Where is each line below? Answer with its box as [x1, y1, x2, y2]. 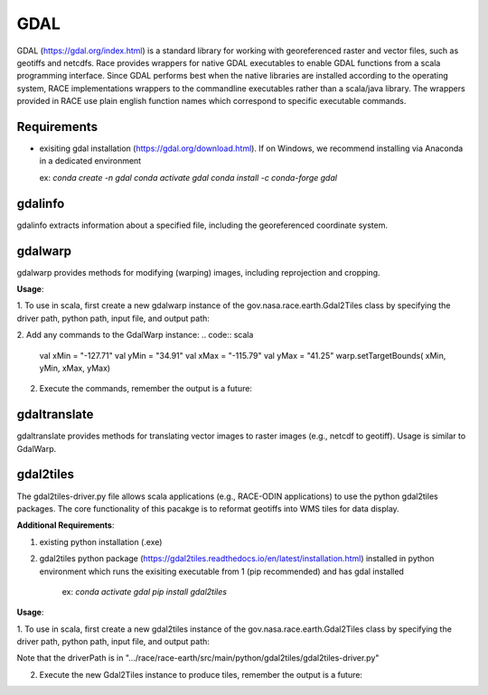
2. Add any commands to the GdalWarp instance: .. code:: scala [16, 330, 254, 341]
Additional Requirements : [16, 520, 115, 531]
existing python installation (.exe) [39, 536, 163, 547]
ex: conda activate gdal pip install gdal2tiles [61, 586, 228, 596]
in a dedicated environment [39, 155, 142, 166]
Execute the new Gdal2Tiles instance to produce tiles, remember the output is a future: [39, 669, 363, 680]
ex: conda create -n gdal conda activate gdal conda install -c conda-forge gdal [39, 172, 338, 183]
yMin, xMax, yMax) [39, 362, 111, 373]
